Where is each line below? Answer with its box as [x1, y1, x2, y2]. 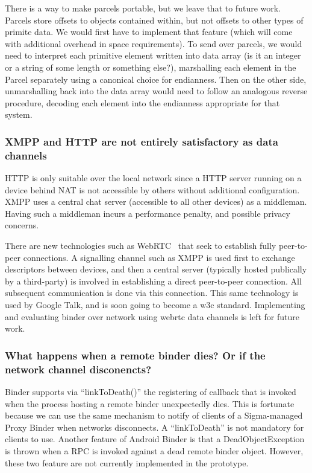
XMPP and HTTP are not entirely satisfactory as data [5, 134, 278, 149]
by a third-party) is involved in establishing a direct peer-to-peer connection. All [5, 274, 302, 287]
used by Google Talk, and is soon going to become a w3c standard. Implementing [5, 298, 305, 311]
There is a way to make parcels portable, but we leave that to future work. [5, 2, 281, 14]
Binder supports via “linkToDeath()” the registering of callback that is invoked [5, 385, 296, 397]
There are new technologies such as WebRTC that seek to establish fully [5, 239, 276, 252]
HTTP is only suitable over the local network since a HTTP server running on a [5, 172, 302, 184]
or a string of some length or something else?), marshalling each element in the [5, 60, 296, 73]
